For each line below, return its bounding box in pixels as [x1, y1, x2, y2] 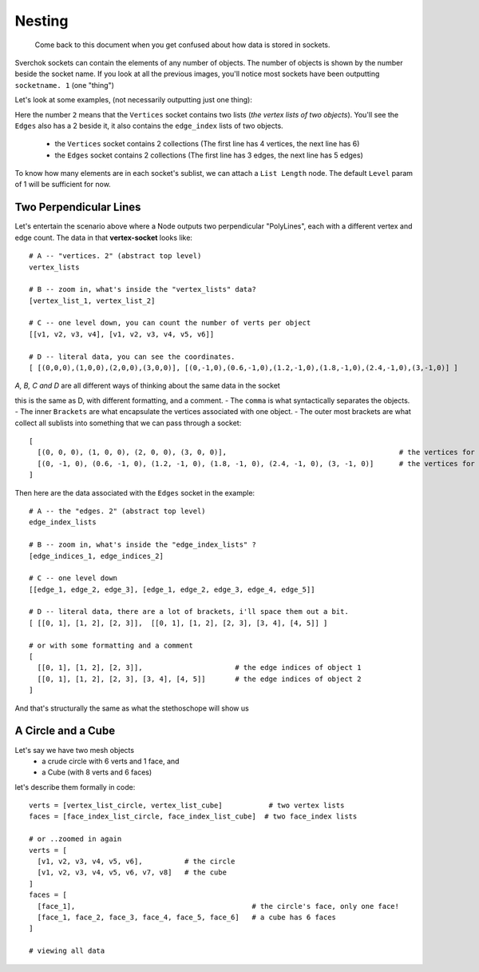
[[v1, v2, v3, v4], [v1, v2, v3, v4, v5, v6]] [29, 329, 215, 339]
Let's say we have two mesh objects [14, 745, 135, 755]
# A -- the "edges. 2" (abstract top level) [29, 506, 207, 516]
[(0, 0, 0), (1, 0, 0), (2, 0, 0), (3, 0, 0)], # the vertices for [37, 448, 475, 457]
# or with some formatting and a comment [29, 640, 193, 650]
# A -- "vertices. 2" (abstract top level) [29, 252, 202, 261]
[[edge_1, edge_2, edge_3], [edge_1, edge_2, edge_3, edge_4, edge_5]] [29, 584, 315, 594]
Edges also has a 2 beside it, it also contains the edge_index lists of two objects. [14, 121, 283, 130]
